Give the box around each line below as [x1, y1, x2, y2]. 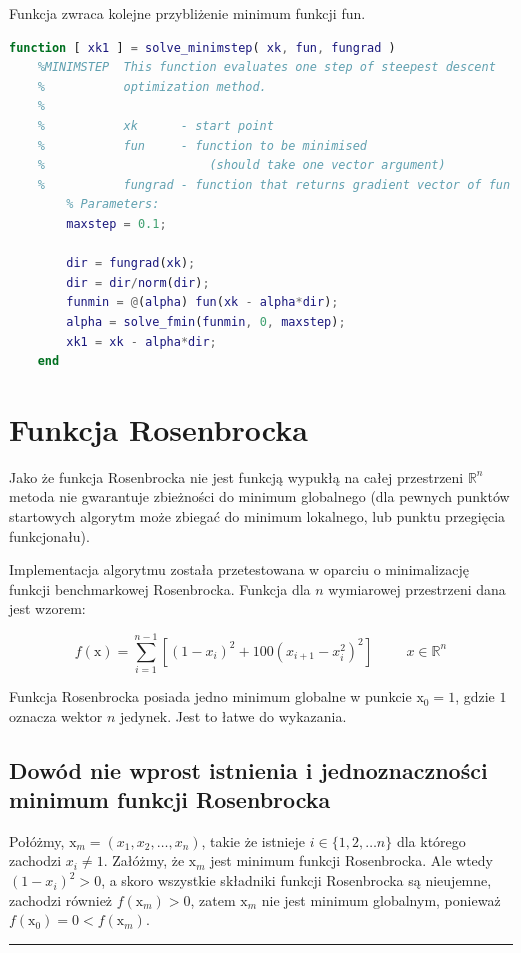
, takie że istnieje [201, 830, 306, 851]
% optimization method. [37, 79, 267, 94]
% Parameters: [66, 197, 160, 212]
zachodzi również [9, 889, 113, 910]
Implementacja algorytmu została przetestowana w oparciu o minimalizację [9, 559, 469, 580]
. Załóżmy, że [103, 850, 185, 871]
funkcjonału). [9, 525, 90, 546]
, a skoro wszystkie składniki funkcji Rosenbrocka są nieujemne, [101, 870, 492, 891]
